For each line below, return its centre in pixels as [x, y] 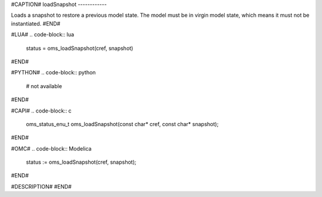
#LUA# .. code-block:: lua [43, 35]
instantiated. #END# [36, 23]
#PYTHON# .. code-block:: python [53, 73]
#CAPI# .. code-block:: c [41, 111]
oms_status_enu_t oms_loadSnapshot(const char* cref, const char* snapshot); [122, 124]
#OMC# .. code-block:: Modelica [51, 148]
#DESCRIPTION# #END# [41, 186]
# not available [44, 86]
